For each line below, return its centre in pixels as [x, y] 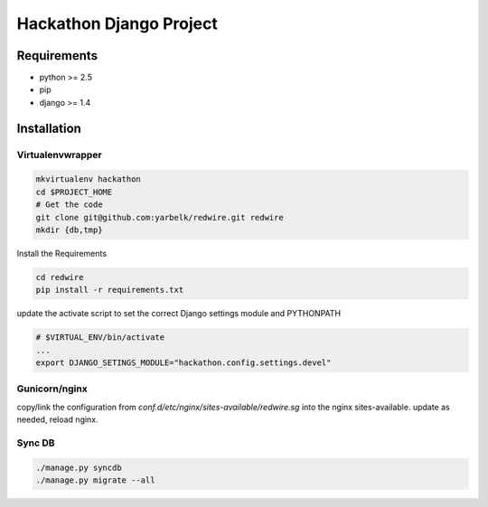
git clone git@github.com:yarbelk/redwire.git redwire [160, 217]
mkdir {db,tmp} [69, 230]
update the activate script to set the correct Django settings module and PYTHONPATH [179, 314]
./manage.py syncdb [79, 467]
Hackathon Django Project [117, 23]
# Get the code [69, 205]
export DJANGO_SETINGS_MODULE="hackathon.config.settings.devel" [183, 363]
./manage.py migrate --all [95, 480]
